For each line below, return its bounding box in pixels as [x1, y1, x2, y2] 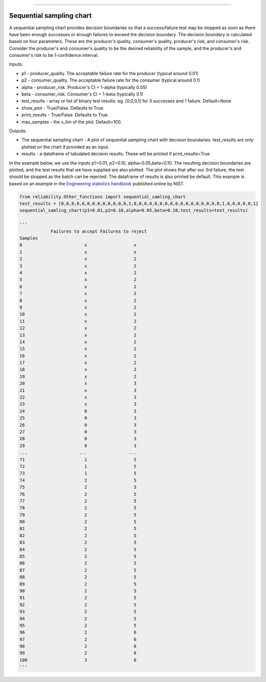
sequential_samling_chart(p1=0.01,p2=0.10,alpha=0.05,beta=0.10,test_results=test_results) [19, 208, 248, 213]
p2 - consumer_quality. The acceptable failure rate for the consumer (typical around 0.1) [21, 77, 200, 84]
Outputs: [9, 128, 27, 133]
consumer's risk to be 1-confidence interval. [9, 52, 99, 58]
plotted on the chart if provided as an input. [21, 144, 109, 150]
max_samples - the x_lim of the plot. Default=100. [21, 119, 122, 125]
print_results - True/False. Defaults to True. [21, 112, 109, 118]
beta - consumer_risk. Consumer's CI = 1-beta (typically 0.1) [21, 91, 144, 97]
